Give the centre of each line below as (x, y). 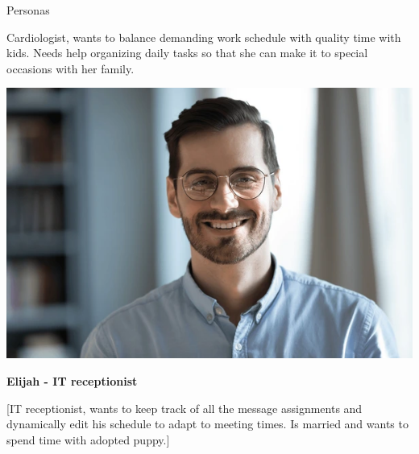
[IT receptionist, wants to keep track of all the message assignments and (185, 408)
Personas (28, 10)
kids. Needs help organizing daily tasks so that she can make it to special (187, 53)
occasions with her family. (71, 68)
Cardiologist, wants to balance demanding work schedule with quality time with (204, 37)
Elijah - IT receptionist (72, 380)
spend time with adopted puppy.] (88, 439)
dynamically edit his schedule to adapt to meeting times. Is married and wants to (207, 424)
